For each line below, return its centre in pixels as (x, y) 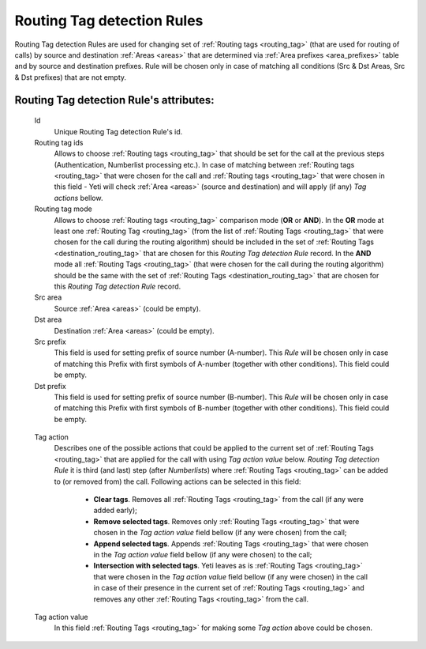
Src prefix (50, 341)
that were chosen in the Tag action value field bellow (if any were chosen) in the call (231, 576)
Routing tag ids (59, 142)
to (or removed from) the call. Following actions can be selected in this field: (177, 481)
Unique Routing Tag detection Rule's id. (118, 131)
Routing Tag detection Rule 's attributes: (114, 100)
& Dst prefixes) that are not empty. (70, 77)
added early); (115, 511)
